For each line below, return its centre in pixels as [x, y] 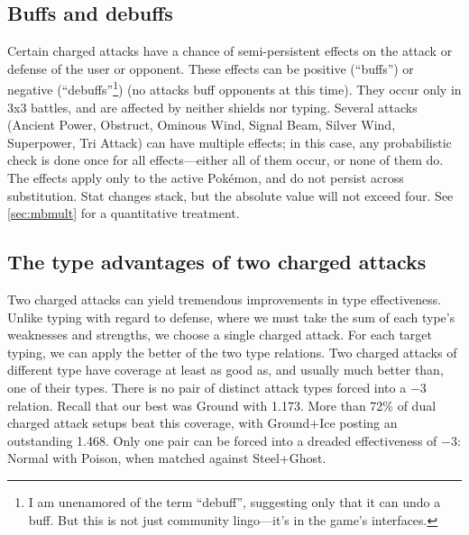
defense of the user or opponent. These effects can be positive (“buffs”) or [211, 68]
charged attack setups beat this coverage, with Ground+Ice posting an [202, 423]
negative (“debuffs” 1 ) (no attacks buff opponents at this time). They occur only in [234, 88]
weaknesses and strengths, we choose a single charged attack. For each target [220, 335]
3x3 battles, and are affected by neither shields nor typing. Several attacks [212, 107]
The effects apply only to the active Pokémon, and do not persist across [206, 178]
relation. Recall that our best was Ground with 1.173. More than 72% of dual [222, 405]
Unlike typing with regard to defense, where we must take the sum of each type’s [231, 317]
